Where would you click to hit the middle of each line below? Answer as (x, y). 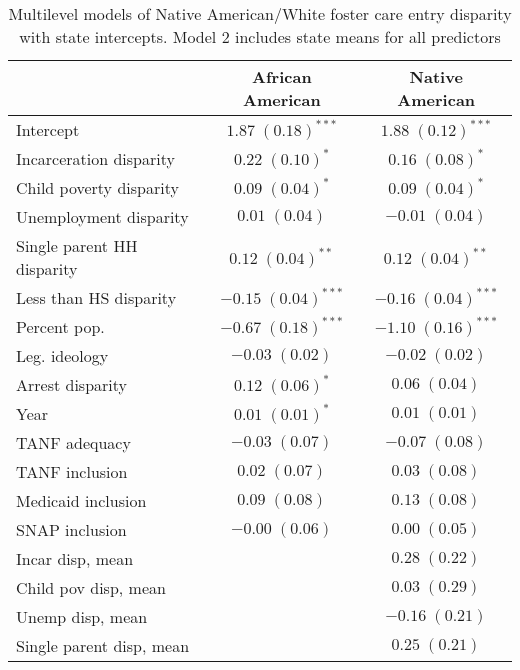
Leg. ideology (62, 355)
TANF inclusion (72, 471)
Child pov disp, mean (91, 587)
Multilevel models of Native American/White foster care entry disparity (260, 13)
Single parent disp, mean (103, 645)
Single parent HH (77, 245)
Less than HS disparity (96, 297)
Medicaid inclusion (81, 500)
